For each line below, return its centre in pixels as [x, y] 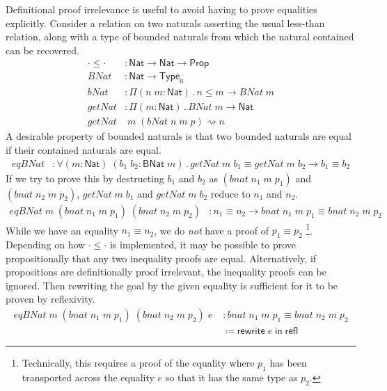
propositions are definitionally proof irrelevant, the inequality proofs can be [166, 272]
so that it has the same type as [231, 377]
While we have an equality [62, 230]
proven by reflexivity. [50, 299]
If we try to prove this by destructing [85, 178]
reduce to [230, 193]
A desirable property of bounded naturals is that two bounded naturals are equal [179, 136]
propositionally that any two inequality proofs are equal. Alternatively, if [161, 258]
